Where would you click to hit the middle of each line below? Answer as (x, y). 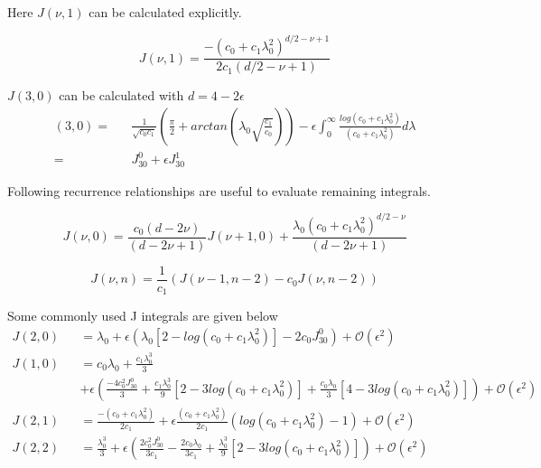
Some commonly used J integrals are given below (143, 316)
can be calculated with (121, 95)
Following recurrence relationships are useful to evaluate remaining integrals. (219, 190)
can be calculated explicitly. (165, 12)
